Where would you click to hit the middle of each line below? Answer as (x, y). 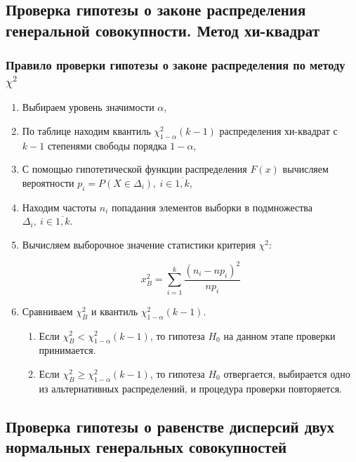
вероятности (48, 182)
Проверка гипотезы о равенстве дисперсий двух (170, 426)
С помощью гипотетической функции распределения (134, 169)
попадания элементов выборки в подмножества (212, 207)
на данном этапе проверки (279, 335)
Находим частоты (59, 207)
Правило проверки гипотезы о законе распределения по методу (176, 65)
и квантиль (114, 311)
